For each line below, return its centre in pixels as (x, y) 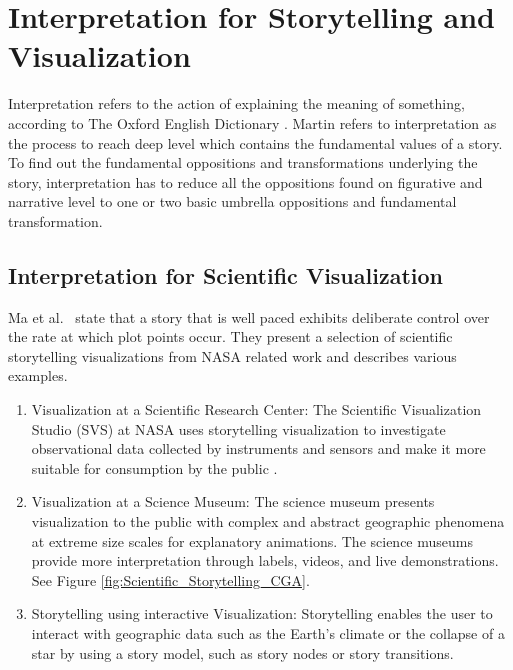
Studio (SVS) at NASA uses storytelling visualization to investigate (238, 428)
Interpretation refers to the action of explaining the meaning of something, (236, 103)
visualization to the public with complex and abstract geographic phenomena (268, 521)
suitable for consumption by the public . (154, 467)
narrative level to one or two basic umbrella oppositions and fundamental (232, 201)
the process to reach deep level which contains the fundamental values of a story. (255, 142)
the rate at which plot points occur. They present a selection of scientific (230, 336)
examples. (38, 375)
